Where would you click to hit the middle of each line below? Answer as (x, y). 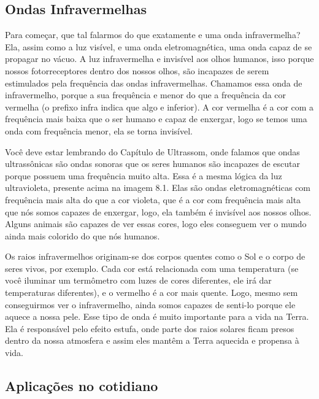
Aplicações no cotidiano (82, 386)
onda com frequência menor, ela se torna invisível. (99, 130)
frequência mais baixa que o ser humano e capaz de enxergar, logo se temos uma (156, 119)
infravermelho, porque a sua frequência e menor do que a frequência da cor (146, 95)
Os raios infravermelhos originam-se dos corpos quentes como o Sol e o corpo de (155, 256)
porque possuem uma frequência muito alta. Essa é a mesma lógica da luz (144, 175)
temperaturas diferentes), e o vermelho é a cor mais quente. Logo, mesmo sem (152, 292)
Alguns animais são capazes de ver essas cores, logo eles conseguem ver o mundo (156, 224)
